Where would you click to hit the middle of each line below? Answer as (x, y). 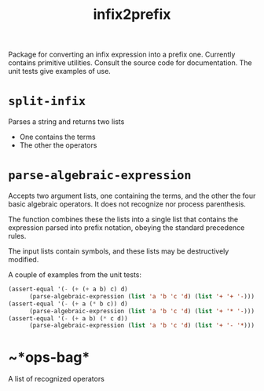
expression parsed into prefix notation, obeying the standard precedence (126, 228)
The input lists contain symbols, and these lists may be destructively (119, 251)
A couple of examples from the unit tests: (75, 275)
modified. (24, 260)
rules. (17, 236)
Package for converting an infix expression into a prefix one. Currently (122, 55)
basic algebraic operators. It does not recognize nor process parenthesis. (127, 204)
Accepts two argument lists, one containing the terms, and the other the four (132, 196)
